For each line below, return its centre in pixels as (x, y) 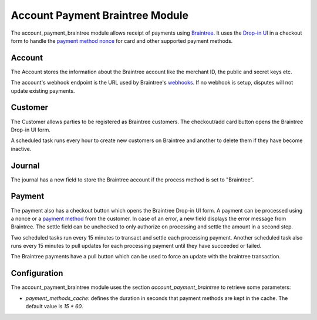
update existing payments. (43, 90)
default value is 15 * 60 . (54, 306)
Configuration (37, 273)
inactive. (21, 149)
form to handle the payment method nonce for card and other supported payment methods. (122, 41)
